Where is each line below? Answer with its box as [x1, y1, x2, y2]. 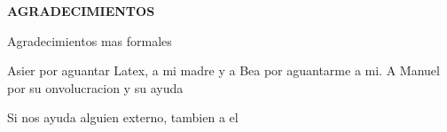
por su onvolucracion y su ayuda [7, 78, 184, 97]
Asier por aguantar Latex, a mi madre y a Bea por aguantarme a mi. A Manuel [7, 61, 440, 80]
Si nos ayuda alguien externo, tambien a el [7, 108, 239, 127]
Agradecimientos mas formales [7, 31, 172, 50]
